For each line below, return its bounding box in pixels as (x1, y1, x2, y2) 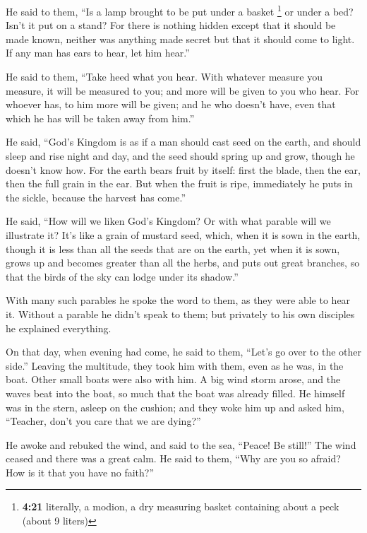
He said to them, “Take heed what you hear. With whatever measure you (6, 69, 323, 84)
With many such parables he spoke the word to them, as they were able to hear (6, 293, 351, 307)
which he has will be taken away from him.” (6, 110, 195, 125)
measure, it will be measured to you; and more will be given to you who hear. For (6, 83, 359, 98)
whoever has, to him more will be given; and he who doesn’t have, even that (6, 97, 336, 112)
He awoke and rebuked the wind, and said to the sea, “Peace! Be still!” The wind (6, 437, 356, 452)
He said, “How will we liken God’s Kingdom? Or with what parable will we (6, 213, 331, 228)
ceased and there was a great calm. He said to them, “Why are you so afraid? (6, 451, 341, 466)
